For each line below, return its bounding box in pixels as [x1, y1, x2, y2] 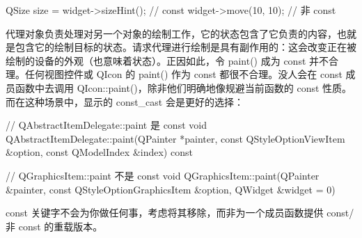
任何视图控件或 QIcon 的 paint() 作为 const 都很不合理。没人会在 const [24, 67, 343, 81]
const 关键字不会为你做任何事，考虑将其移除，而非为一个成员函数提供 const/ [6, 205, 354, 220]
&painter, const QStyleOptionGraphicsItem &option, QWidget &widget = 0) [6, 182, 336, 196]
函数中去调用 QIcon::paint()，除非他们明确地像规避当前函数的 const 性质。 [15, 80, 352, 95]
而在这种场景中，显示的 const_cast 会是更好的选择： [6, 94, 244, 109]
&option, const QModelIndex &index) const [6, 145, 193, 159]
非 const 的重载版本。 [6, 219, 103, 233]
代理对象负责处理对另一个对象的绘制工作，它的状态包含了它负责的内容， [6, 26, 337, 40]
